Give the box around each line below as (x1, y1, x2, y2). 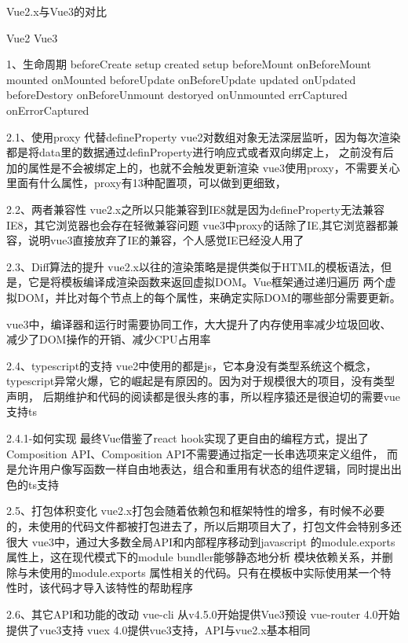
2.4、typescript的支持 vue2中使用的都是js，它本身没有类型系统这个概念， (6, 357, 377, 373)
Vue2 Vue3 (6, 29, 58, 46)
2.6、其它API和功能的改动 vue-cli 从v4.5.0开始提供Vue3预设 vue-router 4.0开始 (6, 606, 400, 622)
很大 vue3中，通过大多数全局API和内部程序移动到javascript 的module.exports (6, 533, 395, 549)
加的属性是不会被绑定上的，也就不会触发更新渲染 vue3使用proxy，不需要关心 (6, 159, 400, 175)
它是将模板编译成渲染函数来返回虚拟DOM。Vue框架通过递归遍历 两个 (27, 274, 385, 290)
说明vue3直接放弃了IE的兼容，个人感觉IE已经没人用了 (27, 232, 304, 248)
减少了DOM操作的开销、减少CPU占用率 (6, 331, 211, 347)
